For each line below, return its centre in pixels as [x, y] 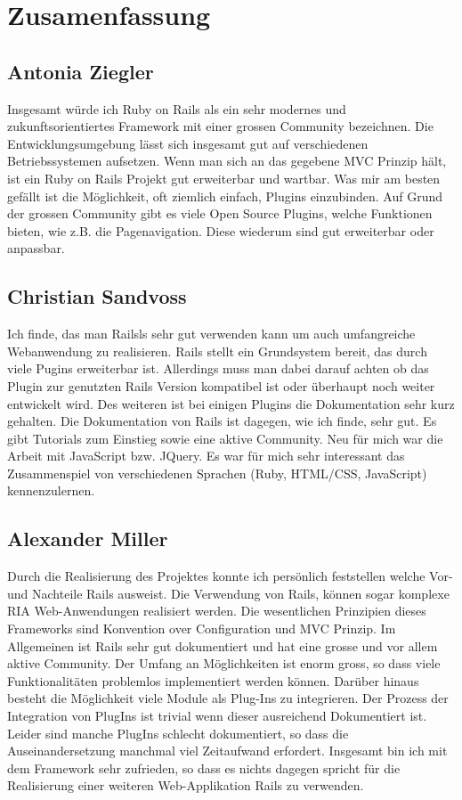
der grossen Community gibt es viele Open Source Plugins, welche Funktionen [220, 213]
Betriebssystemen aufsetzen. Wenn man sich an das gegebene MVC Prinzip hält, [227, 161]
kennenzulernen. [51, 490]
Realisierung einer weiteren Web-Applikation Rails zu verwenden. [186, 785]
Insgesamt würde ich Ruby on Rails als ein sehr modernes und [177, 108]
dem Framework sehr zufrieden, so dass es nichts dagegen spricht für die [204, 767]
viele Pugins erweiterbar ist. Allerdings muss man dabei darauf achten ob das [218, 368]
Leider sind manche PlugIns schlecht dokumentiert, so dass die [178, 733]
